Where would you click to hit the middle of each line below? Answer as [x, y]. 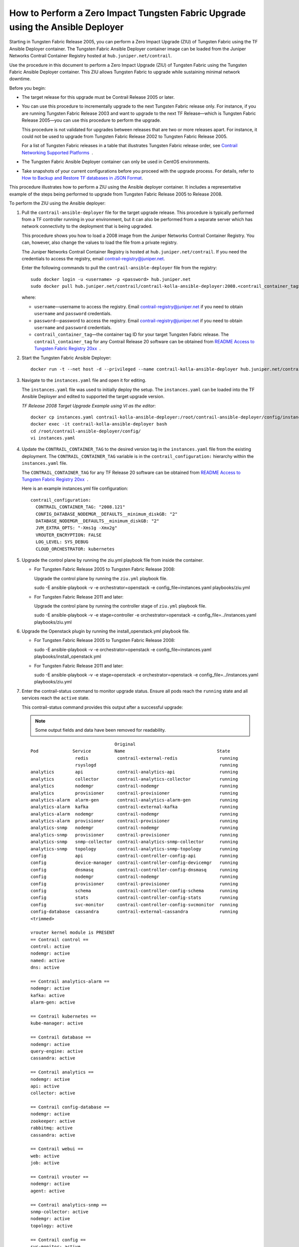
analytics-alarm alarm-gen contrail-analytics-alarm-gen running [134, 800]
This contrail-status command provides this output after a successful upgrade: [102, 707]
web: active [45, 1156]
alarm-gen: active [53, 1002]
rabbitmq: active [52, 1128]
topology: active [52, 1226]
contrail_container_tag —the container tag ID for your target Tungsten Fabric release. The [132, 335]
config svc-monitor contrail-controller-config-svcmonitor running [134, 905]
